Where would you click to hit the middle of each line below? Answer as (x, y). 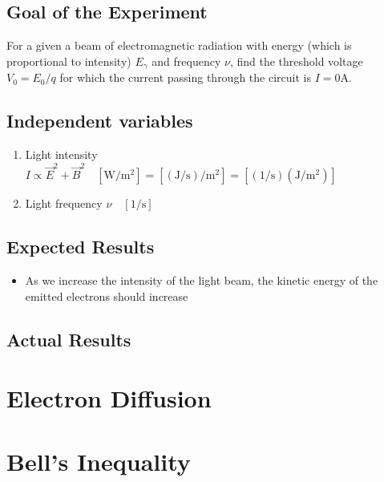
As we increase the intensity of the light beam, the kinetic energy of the (202, 280)
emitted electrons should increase (107, 296)
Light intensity (61, 154)
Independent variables (100, 121)
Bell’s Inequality (99, 461)
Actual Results (69, 339)
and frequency (186, 61)
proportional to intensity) (69, 61)
